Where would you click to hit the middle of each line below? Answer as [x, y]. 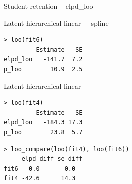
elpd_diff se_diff [52, 159]
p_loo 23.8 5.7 [43, 132]
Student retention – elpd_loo [49, 6]
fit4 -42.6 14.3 [40, 178]
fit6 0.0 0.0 [40, 168]
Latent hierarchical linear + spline [56, 23]
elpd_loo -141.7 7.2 [43, 60]
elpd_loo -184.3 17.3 [43, 122]
